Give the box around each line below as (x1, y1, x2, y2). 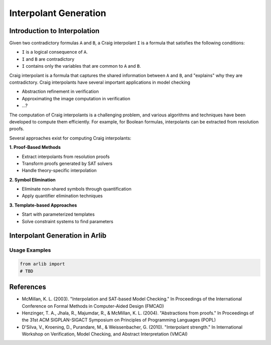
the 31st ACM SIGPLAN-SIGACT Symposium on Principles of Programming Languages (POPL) (22, 317, 216, 323)
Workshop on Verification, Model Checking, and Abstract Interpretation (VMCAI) (22, 331, 188, 337)
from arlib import (20, 261, 65, 267)
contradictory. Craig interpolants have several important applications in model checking (9, 79, 191, 85)
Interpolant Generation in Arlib (9, 231, 106, 240)
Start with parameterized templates (22, 211, 95, 218)
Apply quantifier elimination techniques (22, 193, 103, 199)
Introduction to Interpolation (9, 27, 100, 35)
